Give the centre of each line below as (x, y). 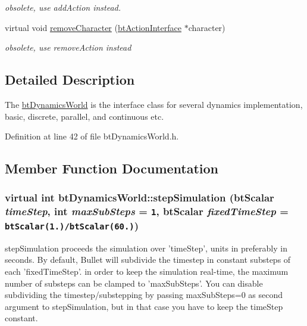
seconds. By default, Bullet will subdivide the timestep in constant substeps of (148, 260)
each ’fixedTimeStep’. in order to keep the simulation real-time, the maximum (147, 271)
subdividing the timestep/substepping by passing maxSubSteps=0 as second (144, 295)
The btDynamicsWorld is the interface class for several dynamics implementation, (154, 104)
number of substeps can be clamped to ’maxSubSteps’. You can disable (134, 283)
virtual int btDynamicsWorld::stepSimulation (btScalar (140, 198)
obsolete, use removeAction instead (68, 47)
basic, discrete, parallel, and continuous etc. (84, 116)
